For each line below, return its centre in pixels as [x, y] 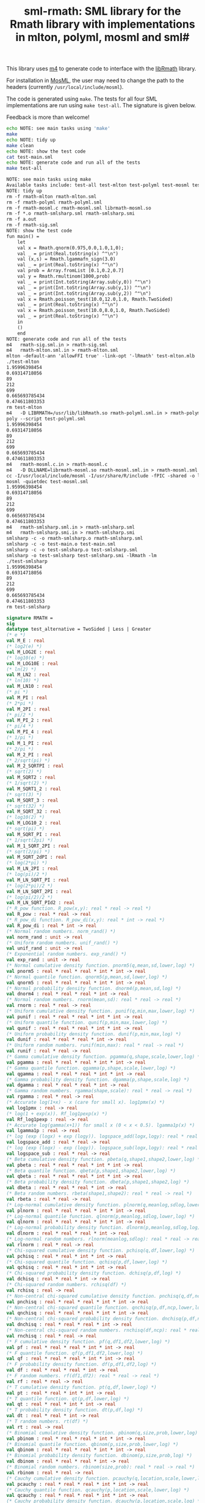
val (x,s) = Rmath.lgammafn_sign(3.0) [67, 259]
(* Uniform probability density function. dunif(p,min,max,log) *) [94, 1034]
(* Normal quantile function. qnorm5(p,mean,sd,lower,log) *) [87, 977]
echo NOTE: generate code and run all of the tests [73, 163]
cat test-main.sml [30, 157]
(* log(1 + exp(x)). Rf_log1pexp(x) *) [57, 1114]
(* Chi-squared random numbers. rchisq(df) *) [67, 1285]
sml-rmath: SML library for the [103, 11]
